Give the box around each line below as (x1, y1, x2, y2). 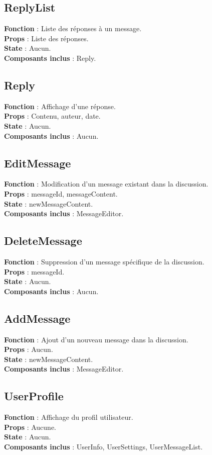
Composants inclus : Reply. (4, 52, 96, 63)
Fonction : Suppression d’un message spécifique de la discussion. (4, 256, 204, 266)
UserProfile (4, 388, 64, 404)
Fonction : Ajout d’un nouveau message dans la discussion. (4, 334, 188, 344)
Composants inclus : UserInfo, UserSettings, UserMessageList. (4, 441, 203, 451)
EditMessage (4, 155, 71, 170)
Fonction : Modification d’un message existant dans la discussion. (4, 178, 208, 189)
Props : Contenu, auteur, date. (4, 111, 101, 121)
